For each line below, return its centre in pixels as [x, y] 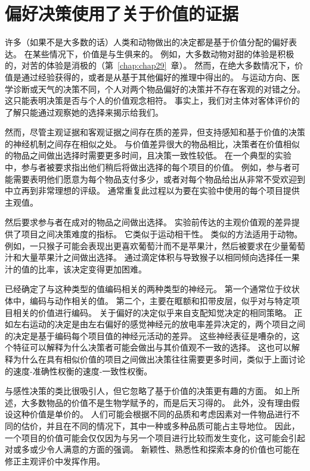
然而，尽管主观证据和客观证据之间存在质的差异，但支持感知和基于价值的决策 [155, 132]
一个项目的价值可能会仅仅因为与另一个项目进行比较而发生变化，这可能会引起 [155, 437]
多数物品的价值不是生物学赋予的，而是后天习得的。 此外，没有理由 [160, 402]
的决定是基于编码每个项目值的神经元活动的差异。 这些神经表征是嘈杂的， [148, 335]
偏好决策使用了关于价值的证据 [122, 13]
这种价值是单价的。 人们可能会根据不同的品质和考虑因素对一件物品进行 [152, 414]
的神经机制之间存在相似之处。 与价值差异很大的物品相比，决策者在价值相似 [152, 143]
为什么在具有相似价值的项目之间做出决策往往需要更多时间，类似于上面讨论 [159, 359]
